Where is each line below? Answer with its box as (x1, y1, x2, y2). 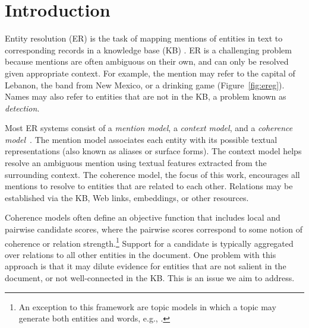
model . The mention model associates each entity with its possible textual (5, 133, 278, 145)
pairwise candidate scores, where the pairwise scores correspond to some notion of (5, 223, 302, 235)
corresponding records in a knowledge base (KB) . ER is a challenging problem (5, 43, 292, 56)
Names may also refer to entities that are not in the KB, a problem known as (5, 90, 286, 103)
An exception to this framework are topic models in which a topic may (18, 300, 276, 313)
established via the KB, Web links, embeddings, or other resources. (5, 191, 249, 203)
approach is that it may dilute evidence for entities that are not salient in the (5, 260, 286, 272)
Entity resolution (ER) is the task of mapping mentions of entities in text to (5, 32, 283, 44)
